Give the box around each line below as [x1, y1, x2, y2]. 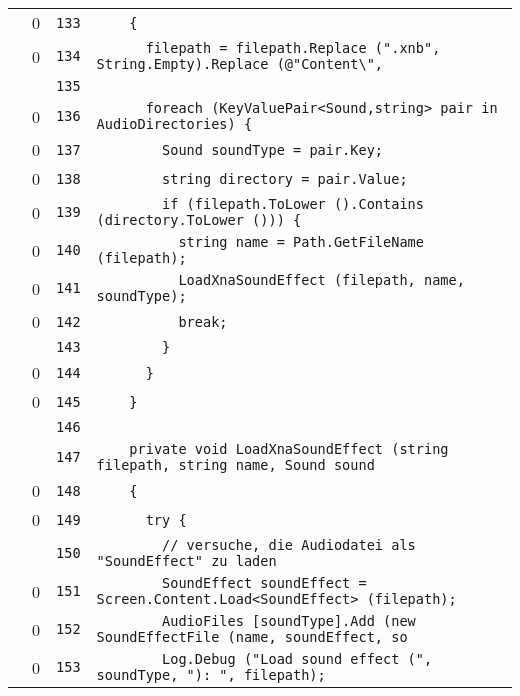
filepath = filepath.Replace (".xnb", [145, 40, 441, 56]
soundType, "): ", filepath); [96, 667, 326, 683]
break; [178, 313, 228, 330]
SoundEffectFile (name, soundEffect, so [96, 629, 408, 645]
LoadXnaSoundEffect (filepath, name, [178, 272, 465, 288]
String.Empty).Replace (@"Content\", [96, 56, 384, 72]
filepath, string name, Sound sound [96, 457, 375, 473]
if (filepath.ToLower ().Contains [162, 196, 424, 212]
